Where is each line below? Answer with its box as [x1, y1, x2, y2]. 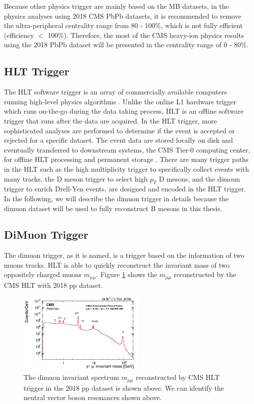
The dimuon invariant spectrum [24, 372, 119, 382]
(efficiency [4, 30, 34, 40]
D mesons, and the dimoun [159, 173, 240, 184]
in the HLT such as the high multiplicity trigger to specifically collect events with [4, 163, 249, 174]
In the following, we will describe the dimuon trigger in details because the [4, 193, 229, 203]
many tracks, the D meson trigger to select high [4, 173, 148, 184]
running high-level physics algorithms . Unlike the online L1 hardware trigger [4, 96, 236, 106]
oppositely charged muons [4, 269, 82, 280]
